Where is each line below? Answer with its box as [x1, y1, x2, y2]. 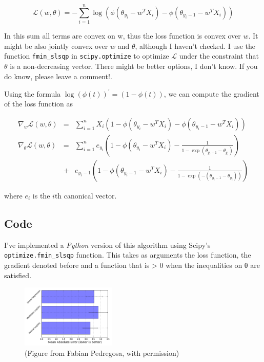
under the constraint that [179, 50, 259, 61]
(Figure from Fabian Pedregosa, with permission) [25, 347, 179, 358]
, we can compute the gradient [164, 88, 259, 99]
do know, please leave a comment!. [4, 70, 112, 81]
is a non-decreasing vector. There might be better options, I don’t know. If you [10, 60, 258, 71]
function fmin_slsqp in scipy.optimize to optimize [4, 50, 169, 61]
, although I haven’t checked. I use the [135, 40, 256, 51]
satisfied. [4, 269, 32, 280]
